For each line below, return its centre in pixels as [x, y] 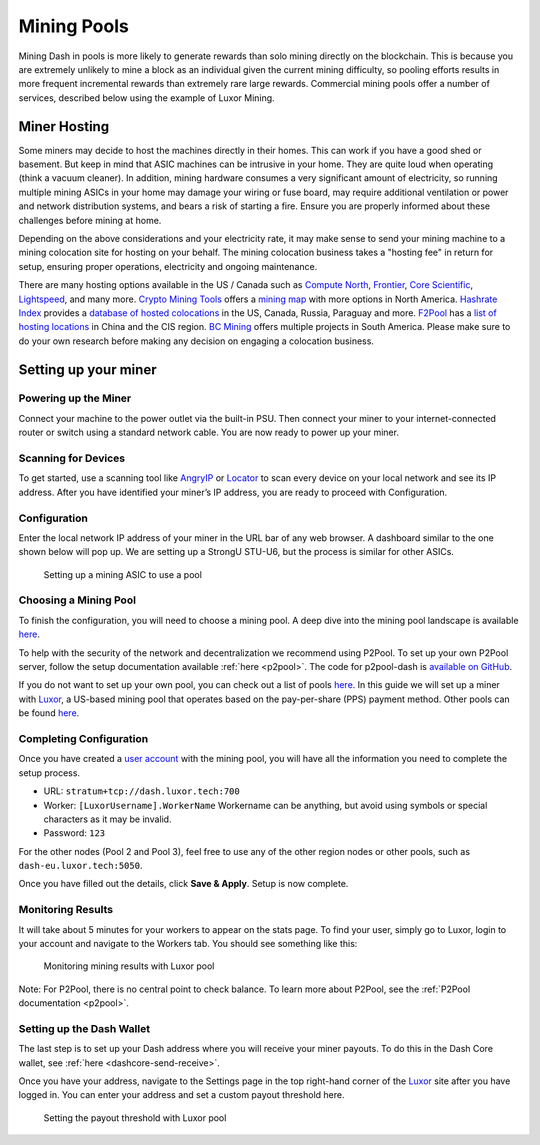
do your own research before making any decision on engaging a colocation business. [196, 341]
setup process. [49, 772]
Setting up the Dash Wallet [84, 1028]
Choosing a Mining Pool [77, 600]
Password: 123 [74, 833]
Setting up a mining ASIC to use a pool [122, 574]
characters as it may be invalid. [107, 819]
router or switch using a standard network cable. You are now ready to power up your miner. [209, 432]
